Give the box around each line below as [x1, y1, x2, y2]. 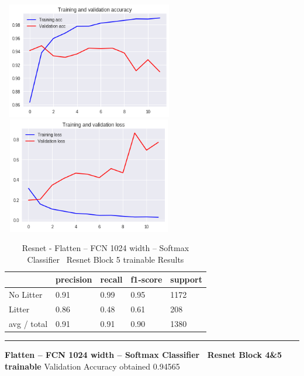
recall [100, 273, 123, 286]
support [170, 273, 202, 286]
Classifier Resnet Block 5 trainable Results [27, 253, 184, 265]
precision [56, 273, 92, 286]
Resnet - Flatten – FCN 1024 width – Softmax [22, 242, 189, 254]
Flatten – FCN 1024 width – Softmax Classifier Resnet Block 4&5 [5, 349, 282, 360]
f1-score [130, 273, 163, 286]
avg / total [9, 317, 48, 329]
